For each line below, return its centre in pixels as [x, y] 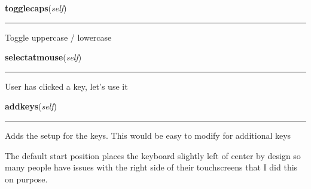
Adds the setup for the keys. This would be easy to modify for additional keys [148, 135]
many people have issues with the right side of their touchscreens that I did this [151, 167]
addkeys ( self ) [31, 106]
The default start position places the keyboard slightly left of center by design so [153, 155]
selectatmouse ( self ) [43, 57]
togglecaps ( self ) [36, 8]
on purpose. [26, 179]
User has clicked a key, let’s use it [66, 86]
